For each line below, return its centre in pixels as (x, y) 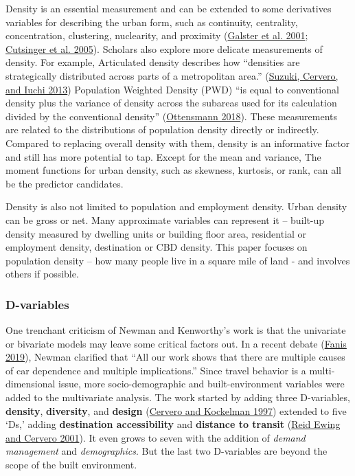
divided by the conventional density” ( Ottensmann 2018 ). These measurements (172, 116)
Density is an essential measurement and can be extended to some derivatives (169, 8)
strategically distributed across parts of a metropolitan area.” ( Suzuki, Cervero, (172, 75)
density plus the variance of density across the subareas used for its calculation (171, 103)
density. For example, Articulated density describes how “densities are (153, 62)
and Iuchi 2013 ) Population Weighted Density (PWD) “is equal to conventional (172, 89)
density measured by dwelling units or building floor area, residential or (156, 233)
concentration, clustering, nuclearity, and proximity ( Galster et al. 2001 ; (157, 35)
